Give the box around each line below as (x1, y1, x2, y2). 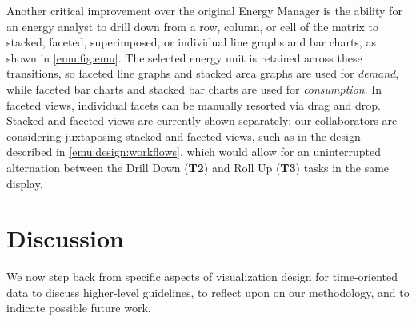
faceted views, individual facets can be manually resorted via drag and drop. (6, 96, 381, 113)
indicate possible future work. (6, 299, 151, 316)
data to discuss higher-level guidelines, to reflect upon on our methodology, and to (6, 283, 410, 300)
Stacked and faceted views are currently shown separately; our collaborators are (6, 112, 398, 129)
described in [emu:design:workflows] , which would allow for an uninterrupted (6, 143, 381, 160)
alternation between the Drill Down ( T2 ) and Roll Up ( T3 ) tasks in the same (6, 158, 390, 175)
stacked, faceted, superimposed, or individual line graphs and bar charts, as (6, 34, 376, 50)
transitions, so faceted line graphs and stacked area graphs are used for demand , (6, 65, 399, 82)
